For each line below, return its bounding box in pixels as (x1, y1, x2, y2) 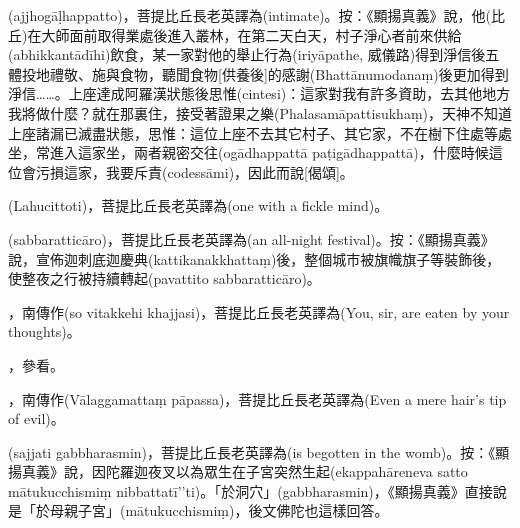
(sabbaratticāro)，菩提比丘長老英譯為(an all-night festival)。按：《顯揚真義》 (8, 228, 495, 249)
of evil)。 (8, 408, 65, 429)
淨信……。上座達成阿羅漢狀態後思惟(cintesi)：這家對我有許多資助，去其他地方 (8, 83, 511, 104)
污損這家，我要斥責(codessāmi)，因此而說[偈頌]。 (35, 161, 354, 182)
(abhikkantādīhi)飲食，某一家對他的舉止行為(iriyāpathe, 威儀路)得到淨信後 (8, 44, 486, 65)
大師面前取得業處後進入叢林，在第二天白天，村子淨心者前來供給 (41, 24, 462, 45)
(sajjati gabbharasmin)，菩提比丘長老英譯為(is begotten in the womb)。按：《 (8, 441, 496, 462)
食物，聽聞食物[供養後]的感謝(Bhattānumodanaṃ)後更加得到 (119, 63, 509, 84)
